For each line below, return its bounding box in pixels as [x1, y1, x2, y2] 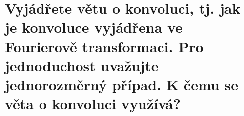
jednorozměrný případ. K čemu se [5, 74, 238, 94]
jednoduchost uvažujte [5, 55, 159, 75]
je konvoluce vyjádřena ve [5, 17, 183, 37]
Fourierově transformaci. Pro [5, 36, 203, 56]
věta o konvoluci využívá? [5, 94, 181, 114]
